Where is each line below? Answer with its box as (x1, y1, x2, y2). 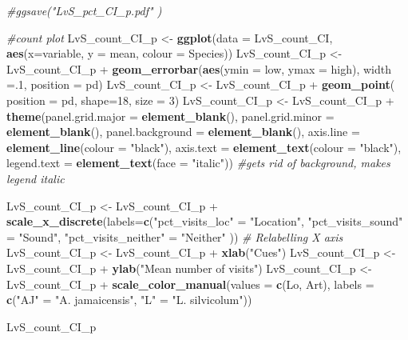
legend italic (6, 170, 65, 186)
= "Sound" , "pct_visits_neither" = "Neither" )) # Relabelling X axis (6, 228, 343, 245)
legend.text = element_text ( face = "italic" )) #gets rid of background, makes (6, 154, 390, 171)
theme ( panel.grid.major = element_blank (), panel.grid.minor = (6, 107, 335, 124)
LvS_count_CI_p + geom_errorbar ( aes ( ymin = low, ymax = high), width (6, 60, 392, 77)
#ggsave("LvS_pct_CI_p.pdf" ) (6, 2, 162, 18)
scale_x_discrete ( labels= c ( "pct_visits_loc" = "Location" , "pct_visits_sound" (6, 213, 403, 230)
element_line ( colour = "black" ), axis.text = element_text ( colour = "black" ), (6, 138, 402, 155)
